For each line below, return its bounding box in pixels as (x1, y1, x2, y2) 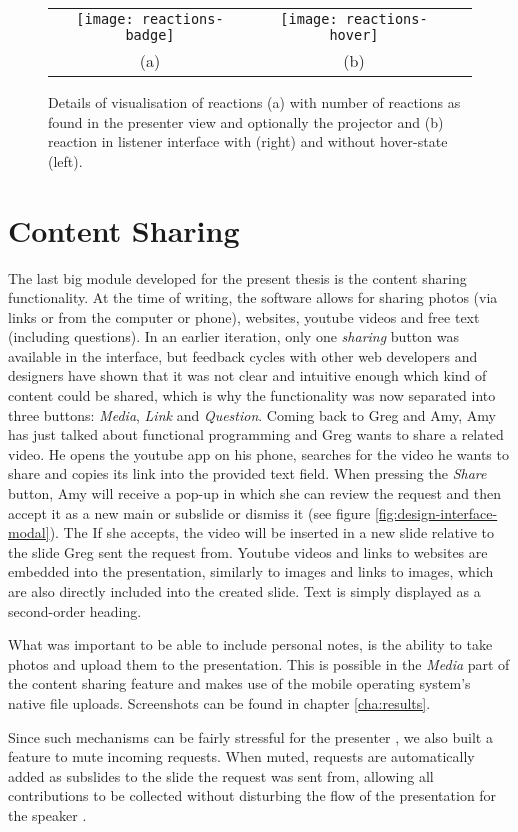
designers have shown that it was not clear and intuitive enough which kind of (8, 365, 487, 386)
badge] (125, 27, 175, 43)
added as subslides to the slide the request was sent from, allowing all (8, 765, 434, 786)
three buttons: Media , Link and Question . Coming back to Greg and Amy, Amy (8, 404, 497, 425)
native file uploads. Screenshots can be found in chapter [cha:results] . (8, 692, 431, 713)
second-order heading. (8, 600, 142, 621)
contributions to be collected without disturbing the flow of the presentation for (8, 785, 497, 806)
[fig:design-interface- (374, 502, 498, 523)
